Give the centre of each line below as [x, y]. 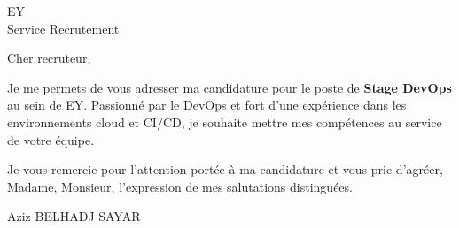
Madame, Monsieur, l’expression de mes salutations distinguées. [180, 186]
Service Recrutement [63, 28]
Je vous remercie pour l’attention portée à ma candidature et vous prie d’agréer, [225, 169]
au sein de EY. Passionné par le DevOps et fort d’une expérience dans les [207, 105]
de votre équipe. [51, 139]
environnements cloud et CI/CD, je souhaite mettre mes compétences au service [225, 122]
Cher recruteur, [49, 58]
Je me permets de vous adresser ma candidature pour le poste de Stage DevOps [229, 87]
